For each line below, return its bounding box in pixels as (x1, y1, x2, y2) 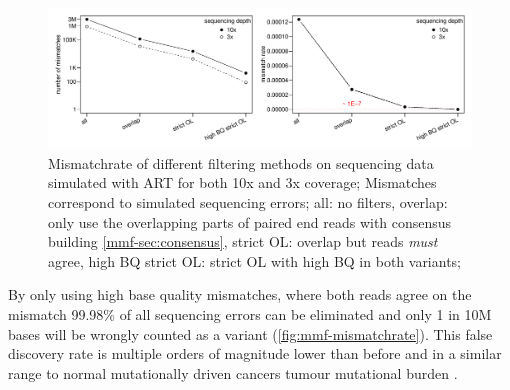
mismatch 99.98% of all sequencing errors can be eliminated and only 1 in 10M (8, 303, 492, 324)
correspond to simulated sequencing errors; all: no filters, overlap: (48, 191, 448, 212)
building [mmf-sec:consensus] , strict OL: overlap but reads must (48, 231, 438, 252)
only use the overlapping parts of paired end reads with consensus (48, 211, 452, 232)
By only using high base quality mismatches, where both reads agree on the (8, 284, 472, 305)
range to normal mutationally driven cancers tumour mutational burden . (8, 362, 458, 383)
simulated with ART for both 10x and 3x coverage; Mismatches (48, 172, 437, 193)
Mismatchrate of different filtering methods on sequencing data (48, 152, 434, 173)
